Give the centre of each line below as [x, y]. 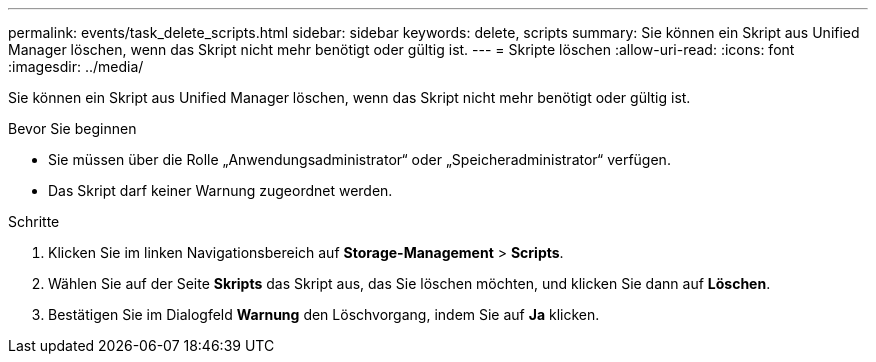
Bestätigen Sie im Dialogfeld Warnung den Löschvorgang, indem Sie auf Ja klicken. [324, 314]
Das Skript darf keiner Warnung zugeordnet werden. [220, 190]
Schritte [34, 221]
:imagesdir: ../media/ [76, 66]
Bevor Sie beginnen [72, 128]
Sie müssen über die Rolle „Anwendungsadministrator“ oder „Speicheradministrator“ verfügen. [359, 159]
